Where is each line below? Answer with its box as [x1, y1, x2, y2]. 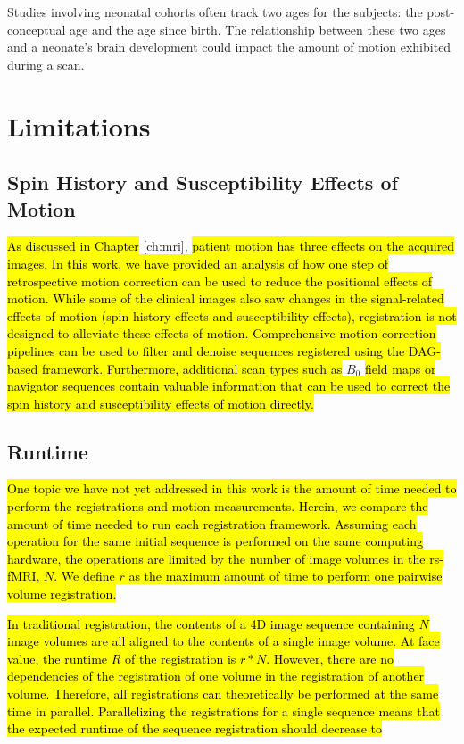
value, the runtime [7, 649, 108, 667]
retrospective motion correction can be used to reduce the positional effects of [7, 271, 433, 290]
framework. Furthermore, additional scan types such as [41, 359, 343, 377]
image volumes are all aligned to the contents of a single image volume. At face [7, 632, 440, 650]
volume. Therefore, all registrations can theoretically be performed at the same [7, 684, 439, 703]
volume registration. [7, 584, 117, 603]
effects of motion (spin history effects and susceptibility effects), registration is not [7, 306, 457, 325]
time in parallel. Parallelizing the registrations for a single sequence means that [7, 701, 440, 720]
